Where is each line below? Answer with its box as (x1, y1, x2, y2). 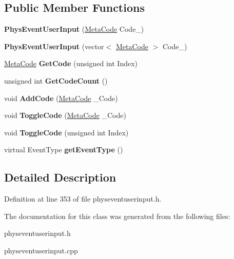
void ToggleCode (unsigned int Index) (4, 127, 129, 137)
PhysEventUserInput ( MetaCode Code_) (4, 24, 144, 34)
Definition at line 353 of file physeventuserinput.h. (4, 193, 162, 204)
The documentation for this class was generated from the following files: (4, 210, 230, 221)
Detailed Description (4, 169, 116, 185)
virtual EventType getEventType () (4, 144, 123, 155)
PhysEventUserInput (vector (4, 41, 104, 51)
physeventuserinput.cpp (4, 245, 78, 255)
